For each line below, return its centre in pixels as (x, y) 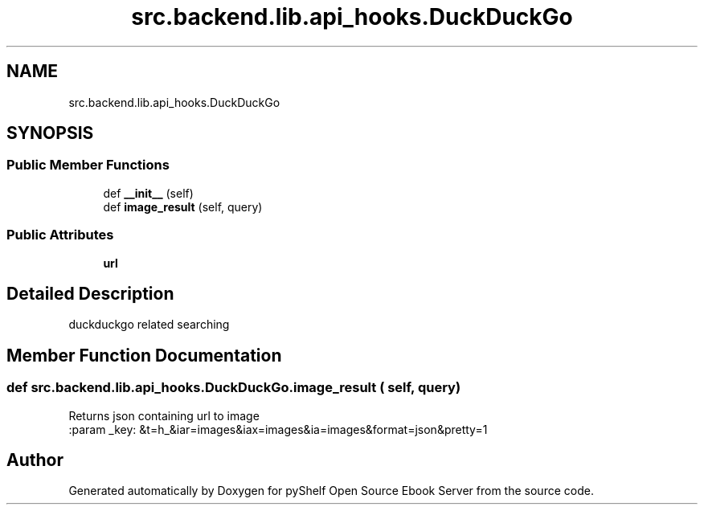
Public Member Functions (88, 165)
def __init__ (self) (148, 193)
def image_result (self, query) (183, 206)
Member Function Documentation (144, 355)
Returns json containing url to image (164, 415)
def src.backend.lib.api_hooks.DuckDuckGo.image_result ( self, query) (234, 388)
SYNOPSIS (50, 133)
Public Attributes (60, 235)
